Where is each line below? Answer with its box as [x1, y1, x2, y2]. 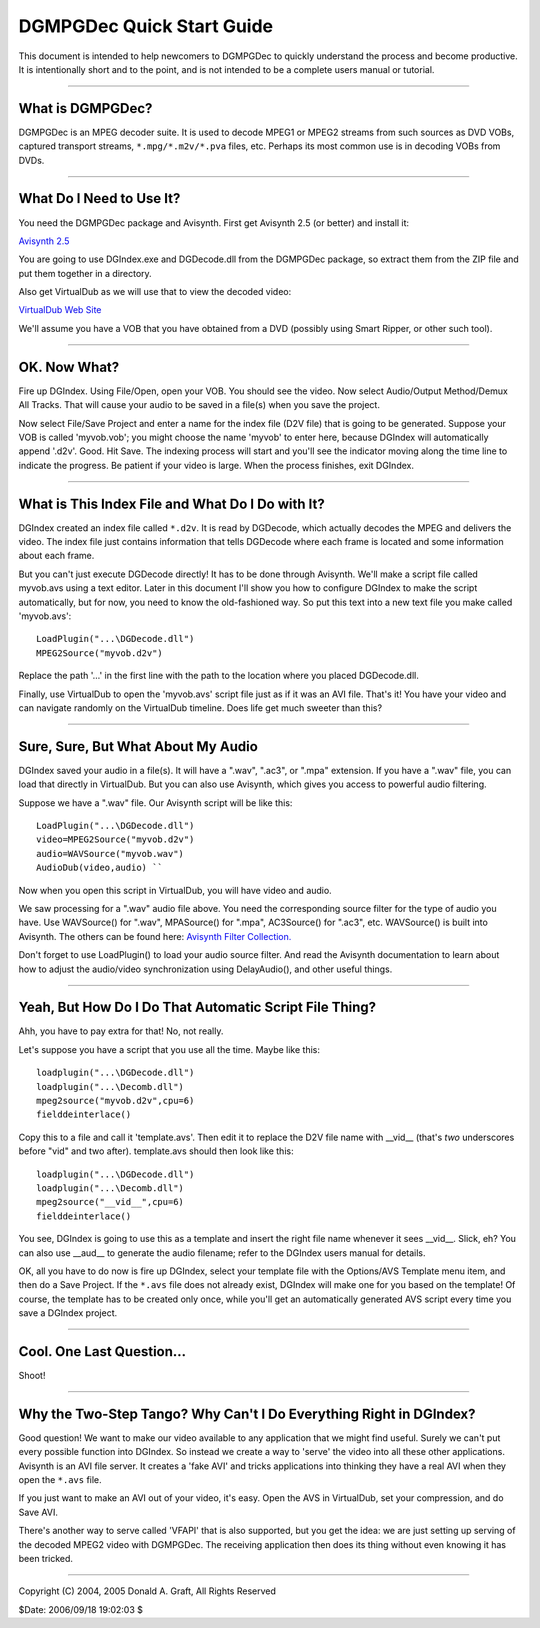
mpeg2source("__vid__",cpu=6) [36, 1196, 185, 1208]
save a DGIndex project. [18, 1307, 118, 1319]
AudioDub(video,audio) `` [36, 862, 164, 874]
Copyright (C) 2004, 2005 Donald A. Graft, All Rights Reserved [18, 1585, 277, 1597]
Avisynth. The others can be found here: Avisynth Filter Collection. [18, 930, 292, 942]
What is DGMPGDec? [18, 100, 153, 117]
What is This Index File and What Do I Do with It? [18, 495, 325, 512]
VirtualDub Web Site [18, 304, 102, 316]
